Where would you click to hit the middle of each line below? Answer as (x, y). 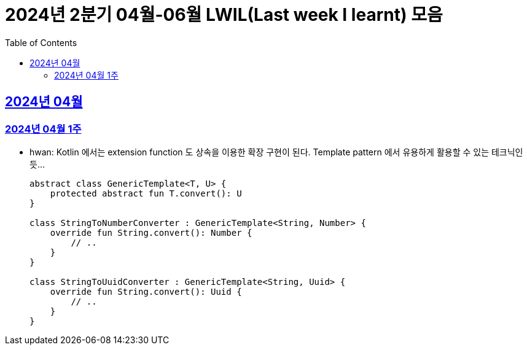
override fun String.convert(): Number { (151, 232)
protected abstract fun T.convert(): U (146, 193)
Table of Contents (41, 42)
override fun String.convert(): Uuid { (146, 291)
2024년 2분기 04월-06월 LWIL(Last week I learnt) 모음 (224, 15)
